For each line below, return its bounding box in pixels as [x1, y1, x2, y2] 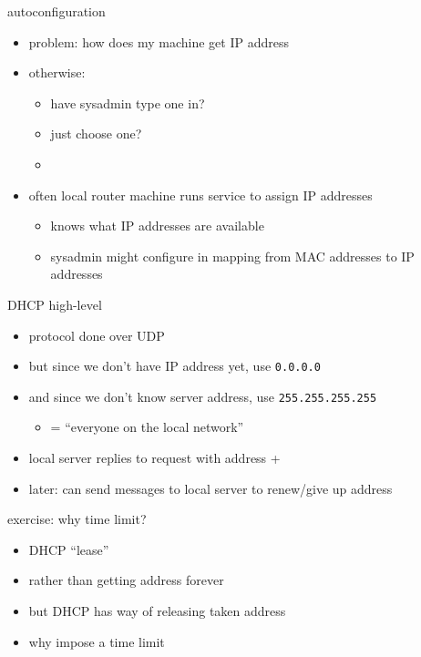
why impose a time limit [28, 631, 165, 651]
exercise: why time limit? [7, 509, 147, 529]
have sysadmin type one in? [50, 93, 205, 112]
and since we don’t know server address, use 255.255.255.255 [28, 386, 377, 405]
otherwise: [28, 63, 86, 82]
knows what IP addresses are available [50, 216, 264, 235]
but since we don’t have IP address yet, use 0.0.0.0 [28, 356, 321, 375]
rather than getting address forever [28, 570, 224, 590]
